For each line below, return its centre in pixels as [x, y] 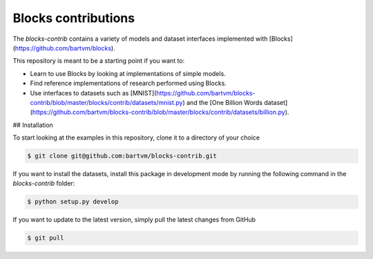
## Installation [33, 125]
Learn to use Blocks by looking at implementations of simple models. [128, 73]
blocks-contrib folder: [44, 184]
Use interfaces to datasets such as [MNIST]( [93, 93]
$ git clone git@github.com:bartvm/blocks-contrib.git [122, 156]
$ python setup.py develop [73, 202]
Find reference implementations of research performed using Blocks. [128, 84]
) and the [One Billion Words [222, 102]
